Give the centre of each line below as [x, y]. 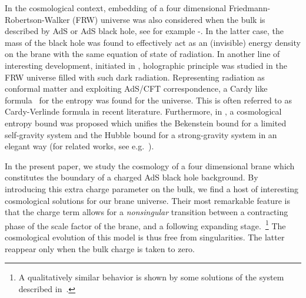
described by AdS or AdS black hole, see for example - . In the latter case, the [144, 31]
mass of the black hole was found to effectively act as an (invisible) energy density [153, 42]
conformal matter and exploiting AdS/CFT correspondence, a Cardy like [136, 88]
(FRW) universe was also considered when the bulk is [169, 19]
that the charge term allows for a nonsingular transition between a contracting [147, 212]
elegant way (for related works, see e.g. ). [79, 146]
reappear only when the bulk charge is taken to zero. [100, 248]
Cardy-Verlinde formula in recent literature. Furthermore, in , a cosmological [143, 111]
